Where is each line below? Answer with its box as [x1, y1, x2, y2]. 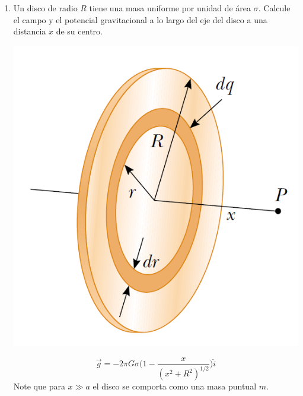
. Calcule [258, 2, 291, 14]
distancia [13, 25, 46, 37]
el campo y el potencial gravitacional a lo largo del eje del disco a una [13, 13, 267, 26]
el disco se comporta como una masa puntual [93, 380, 257, 392]
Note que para [13, 380, 65, 392]
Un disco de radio [13, 2, 78, 14]
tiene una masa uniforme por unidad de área [89, 2, 251, 14]
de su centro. [56, 25, 103, 37]
